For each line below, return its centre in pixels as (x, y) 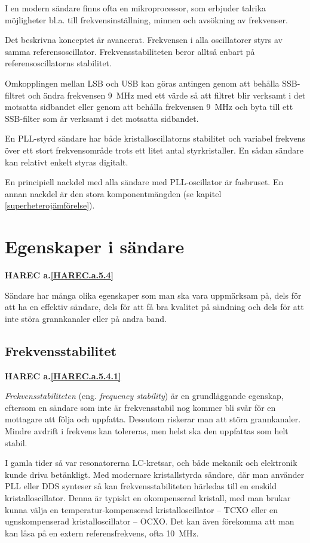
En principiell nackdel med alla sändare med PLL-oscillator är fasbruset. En (144, 182)
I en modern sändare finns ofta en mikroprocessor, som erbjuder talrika (136, 8)
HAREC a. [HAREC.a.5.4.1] (63, 375)
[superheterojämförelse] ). (50, 205)
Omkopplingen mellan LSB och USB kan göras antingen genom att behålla (142, 83)
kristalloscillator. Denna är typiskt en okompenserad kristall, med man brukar (148, 497)
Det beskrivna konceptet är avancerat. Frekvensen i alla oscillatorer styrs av (144, 40)
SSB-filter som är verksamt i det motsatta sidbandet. (102, 118)
